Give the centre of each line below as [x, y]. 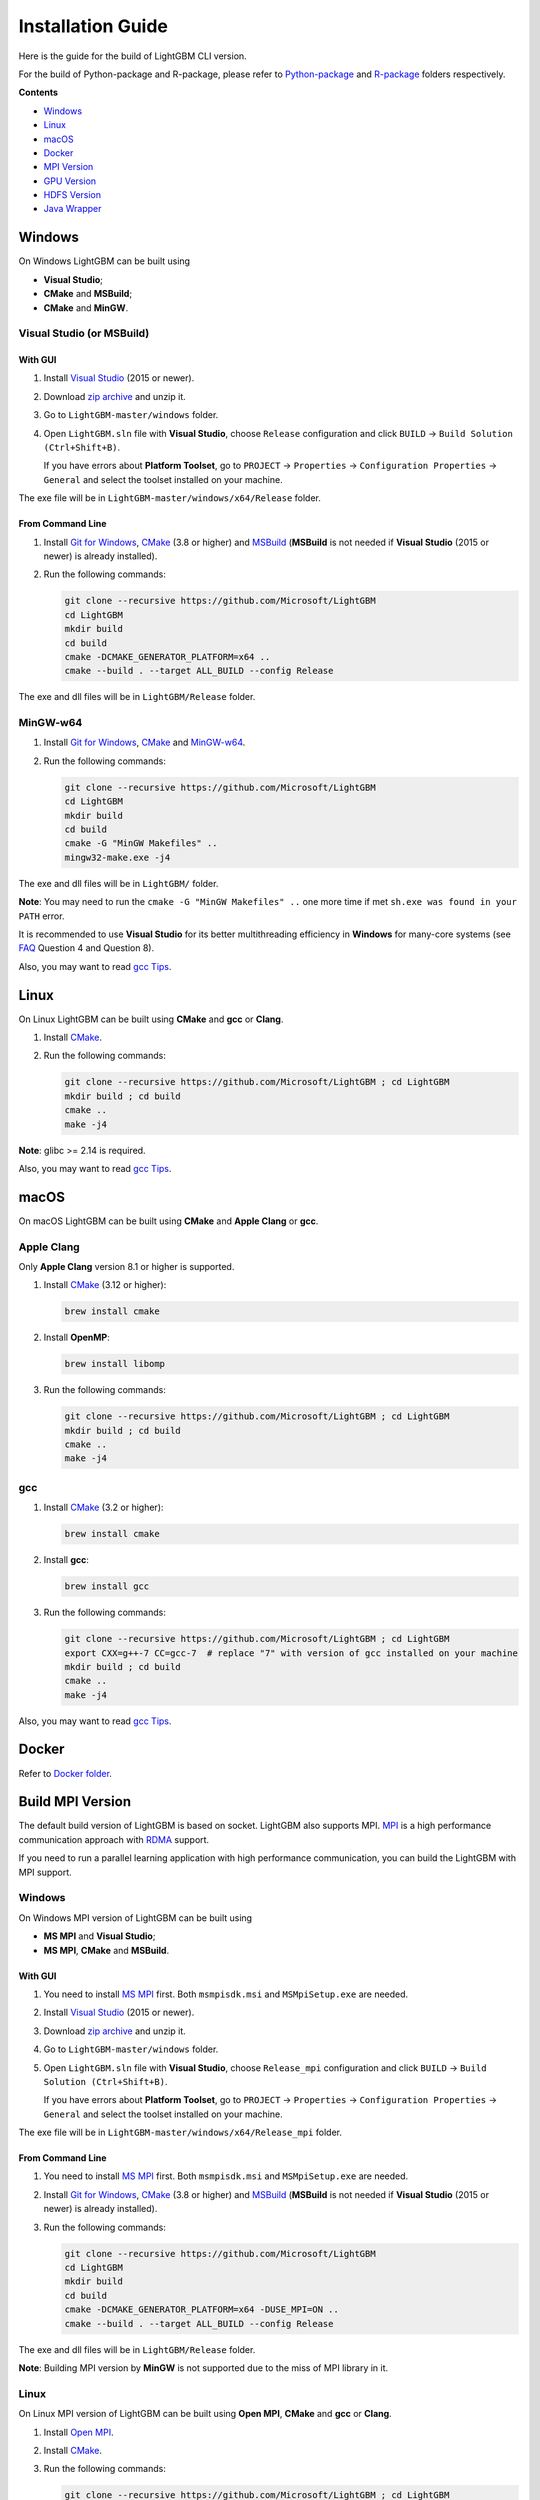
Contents [38, 92]
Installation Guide [93, 26]
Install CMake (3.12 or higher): [105, 1285]
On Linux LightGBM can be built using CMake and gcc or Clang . [151, 1019]
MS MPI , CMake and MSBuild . [106, 1950]
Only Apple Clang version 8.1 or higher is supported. [126, 1266]
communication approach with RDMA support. [114, 1839]
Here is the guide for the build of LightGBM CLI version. [132, 56]
